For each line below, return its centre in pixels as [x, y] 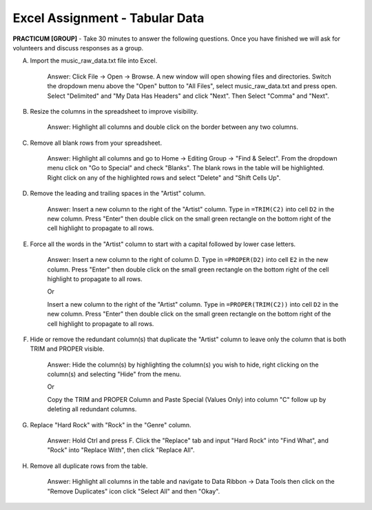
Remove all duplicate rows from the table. [89, 466]
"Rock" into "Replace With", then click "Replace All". [121, 450]
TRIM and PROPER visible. [67, 349]
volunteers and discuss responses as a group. [78, 48]
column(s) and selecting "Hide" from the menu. [114, 374]
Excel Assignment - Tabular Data [108, 18]
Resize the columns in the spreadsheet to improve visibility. [114, 111]
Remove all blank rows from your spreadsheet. [96, 143]
